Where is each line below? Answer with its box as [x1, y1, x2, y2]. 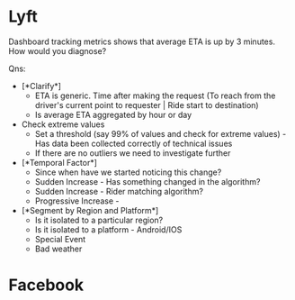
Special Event [34, 233, 86, 244]
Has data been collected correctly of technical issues [34, 138, 233, 149]
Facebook [8, 275, 85, 295]
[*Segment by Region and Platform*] [21, 205, 159, 215]
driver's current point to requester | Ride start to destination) [34, 99, 259, 110]
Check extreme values [21, 119, 105, 130]
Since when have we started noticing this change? [34, 167, 222, 177]
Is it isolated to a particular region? [34, 214, 164, 225]
